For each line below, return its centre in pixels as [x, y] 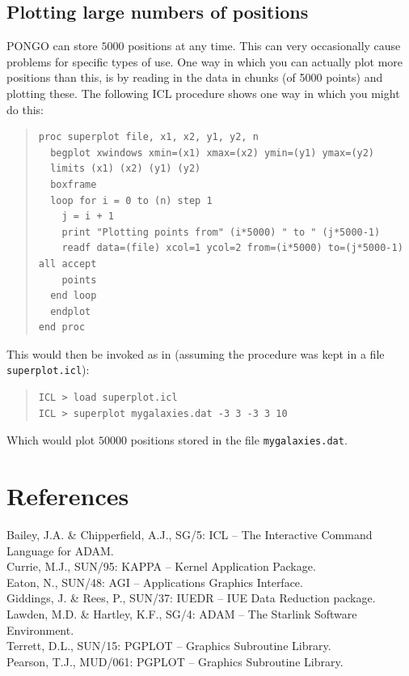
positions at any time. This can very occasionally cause [264, 46]
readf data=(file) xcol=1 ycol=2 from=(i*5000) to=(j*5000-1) [232, 248]
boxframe [74, 184]
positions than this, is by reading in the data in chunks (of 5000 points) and [195, 77]
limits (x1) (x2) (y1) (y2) [126, 169]
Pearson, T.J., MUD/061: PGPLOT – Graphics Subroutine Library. [175, 661]
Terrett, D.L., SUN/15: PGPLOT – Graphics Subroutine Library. [169, 646]
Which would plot [51, 440]
